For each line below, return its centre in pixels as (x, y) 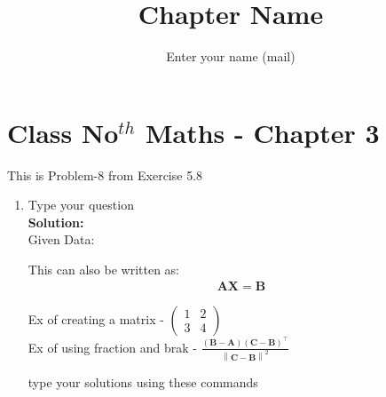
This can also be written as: (103, 270)
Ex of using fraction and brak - (112, 347)
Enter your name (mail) (231, 56)
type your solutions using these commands (143, 382)
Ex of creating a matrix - (96, 318)
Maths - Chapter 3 (262, 132)
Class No (63, 132)
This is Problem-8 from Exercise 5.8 (105, 175)
